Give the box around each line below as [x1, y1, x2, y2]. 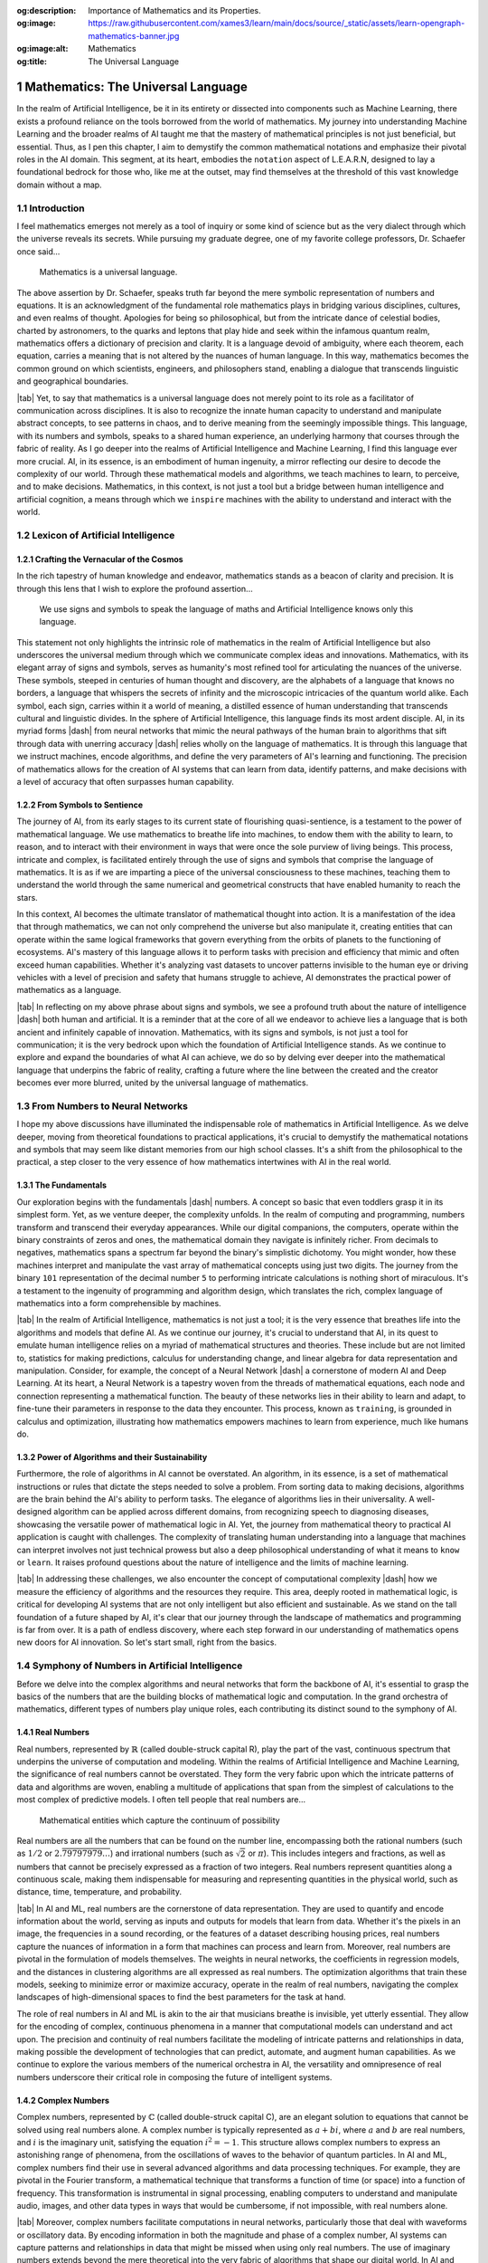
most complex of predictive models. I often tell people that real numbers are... [16, 1794, 306, 1805]
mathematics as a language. [16, 985, 122, 996]
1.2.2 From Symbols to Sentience [16, 799, 144, 810]
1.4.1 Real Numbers [16, 1727, 90, 1738]
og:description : [16, 5, 77, 15]
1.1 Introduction [16, 202, 85, 215]
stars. [16, 892, 38, 902]
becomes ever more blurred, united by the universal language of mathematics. [16, 1077, 309, 1088]
